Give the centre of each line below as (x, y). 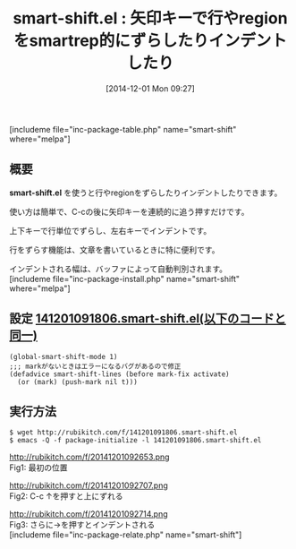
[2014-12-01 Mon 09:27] (150, 88)
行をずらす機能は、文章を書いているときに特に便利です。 (114, 249)
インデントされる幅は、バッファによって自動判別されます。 (118, 269)
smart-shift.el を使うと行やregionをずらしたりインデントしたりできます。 (146, 193)
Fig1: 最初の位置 (38, 468)
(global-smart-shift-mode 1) (63, 356)
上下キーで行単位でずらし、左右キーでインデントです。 (110, 230)
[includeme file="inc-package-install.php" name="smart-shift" (124, 279)
